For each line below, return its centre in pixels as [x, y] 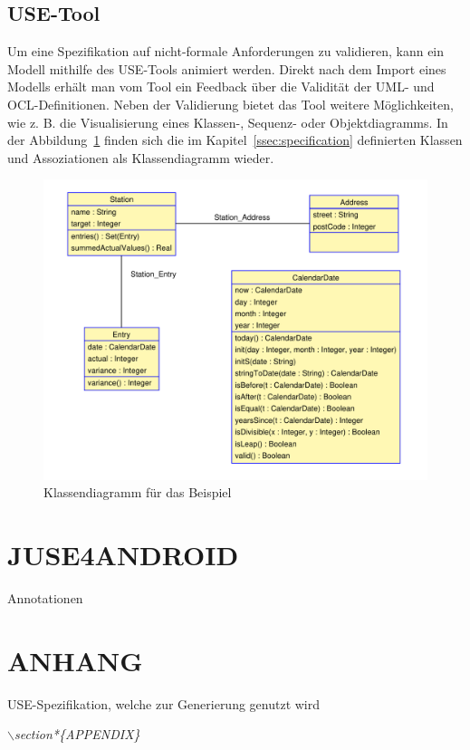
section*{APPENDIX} [77, 734]
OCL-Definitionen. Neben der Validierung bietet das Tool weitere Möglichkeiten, [230, 104]
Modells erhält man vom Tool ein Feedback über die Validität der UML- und [221, 87]
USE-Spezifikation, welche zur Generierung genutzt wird [164, 703]
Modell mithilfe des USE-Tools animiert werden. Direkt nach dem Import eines [227, 68]
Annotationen [45, 597]
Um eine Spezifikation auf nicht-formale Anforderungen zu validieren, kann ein [226, 51]
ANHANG [75, 660]
